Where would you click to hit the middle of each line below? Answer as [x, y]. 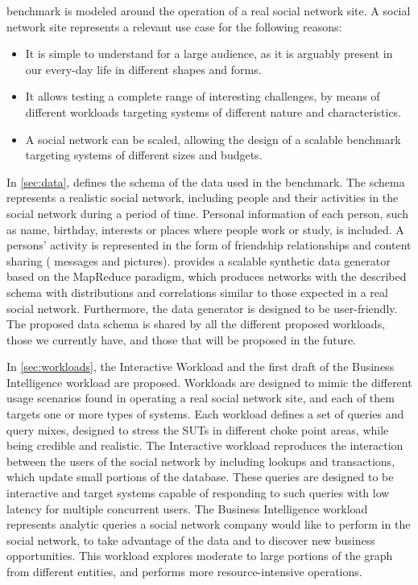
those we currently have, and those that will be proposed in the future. [182, 339]
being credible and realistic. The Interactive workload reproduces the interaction [205, 445]
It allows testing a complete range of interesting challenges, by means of [203, 96]
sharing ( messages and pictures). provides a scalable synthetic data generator [199, 260]
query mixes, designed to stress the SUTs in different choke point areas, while [198, 429]
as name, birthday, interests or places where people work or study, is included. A [205, 229]
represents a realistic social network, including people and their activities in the [203, 198]
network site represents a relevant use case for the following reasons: [174, 26]
